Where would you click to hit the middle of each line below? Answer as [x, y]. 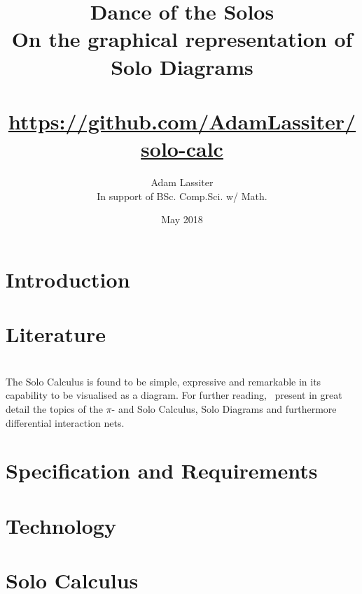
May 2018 [182, 219]
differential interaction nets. [65, 422]
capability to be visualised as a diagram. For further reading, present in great [174, 395]
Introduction [68, 279]
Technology [61, 525]
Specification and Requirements [162, 471]
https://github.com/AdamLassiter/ [182, 121]
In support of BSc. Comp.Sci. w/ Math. [182, 196]
